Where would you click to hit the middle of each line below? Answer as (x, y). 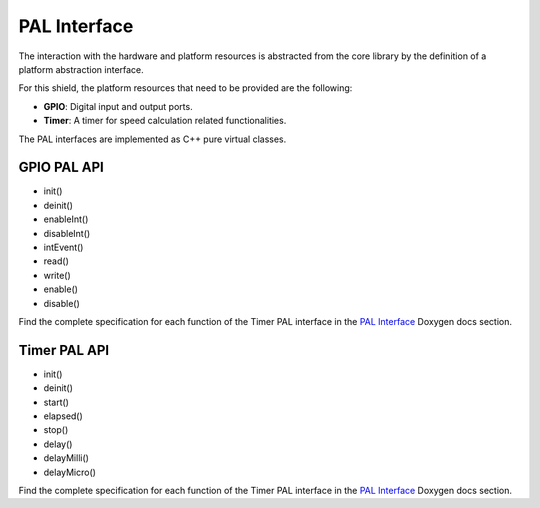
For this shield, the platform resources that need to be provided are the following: (185, 88)
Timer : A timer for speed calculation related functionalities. (165, 121)
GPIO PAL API (61, 167)
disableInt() (67, 233)
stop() (56, 430)
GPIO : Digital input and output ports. (118, 106)
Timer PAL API (64, 350)
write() (57, 275)
